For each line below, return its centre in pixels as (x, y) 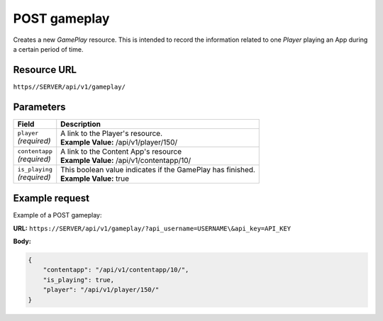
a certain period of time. (48, 49)
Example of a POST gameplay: (57, 215)
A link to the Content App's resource (121, 151)
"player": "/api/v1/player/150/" (101, 290)
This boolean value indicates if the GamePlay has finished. (158, 169)
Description (81, 124)
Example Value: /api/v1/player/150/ (119, 142)
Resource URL (45, 70)
